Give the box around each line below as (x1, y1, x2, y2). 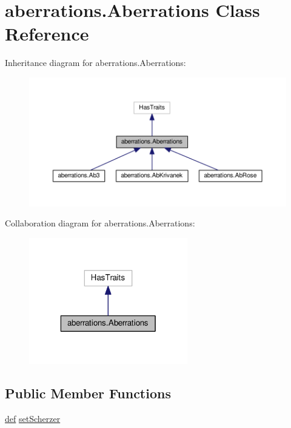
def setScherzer (5, 412, 61, 424)
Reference (5, 21, 89, 46)
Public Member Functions (5, 383, 171, 402)
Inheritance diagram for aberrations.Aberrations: (5, 56, 186, 69)
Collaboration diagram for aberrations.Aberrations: (5, 217, 195, 229)
